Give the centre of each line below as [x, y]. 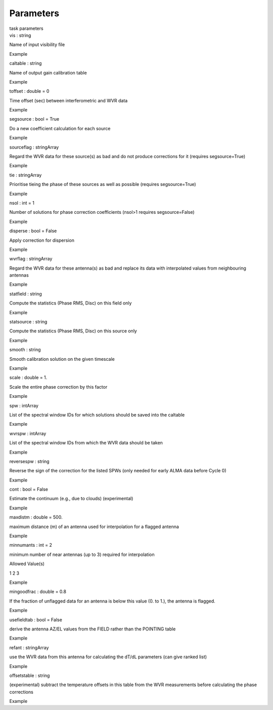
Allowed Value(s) [27, 564]
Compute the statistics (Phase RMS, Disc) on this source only [73, 331]
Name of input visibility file [37, 45]
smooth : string [25, 350]
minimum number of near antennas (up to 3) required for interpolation [82, 554]
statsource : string [28, 322]
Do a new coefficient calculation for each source [60, 128]
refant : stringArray [29, 647]
